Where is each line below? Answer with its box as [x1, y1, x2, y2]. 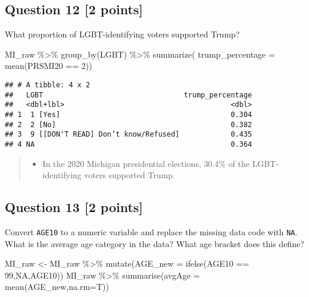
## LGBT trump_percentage [5, 90, 252, 99]
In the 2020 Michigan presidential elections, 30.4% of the [42, 157, 250, 169]
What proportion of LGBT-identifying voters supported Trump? [5, 28, 240, 40]
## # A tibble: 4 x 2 [5, 80, 90, 89]
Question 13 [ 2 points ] [5, 198, 143, 216]
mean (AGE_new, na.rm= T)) [5, 280, 109, 293]
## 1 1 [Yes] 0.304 [5, 110, 252, 119]
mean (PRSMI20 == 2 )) [5, 59, 92, 72]
